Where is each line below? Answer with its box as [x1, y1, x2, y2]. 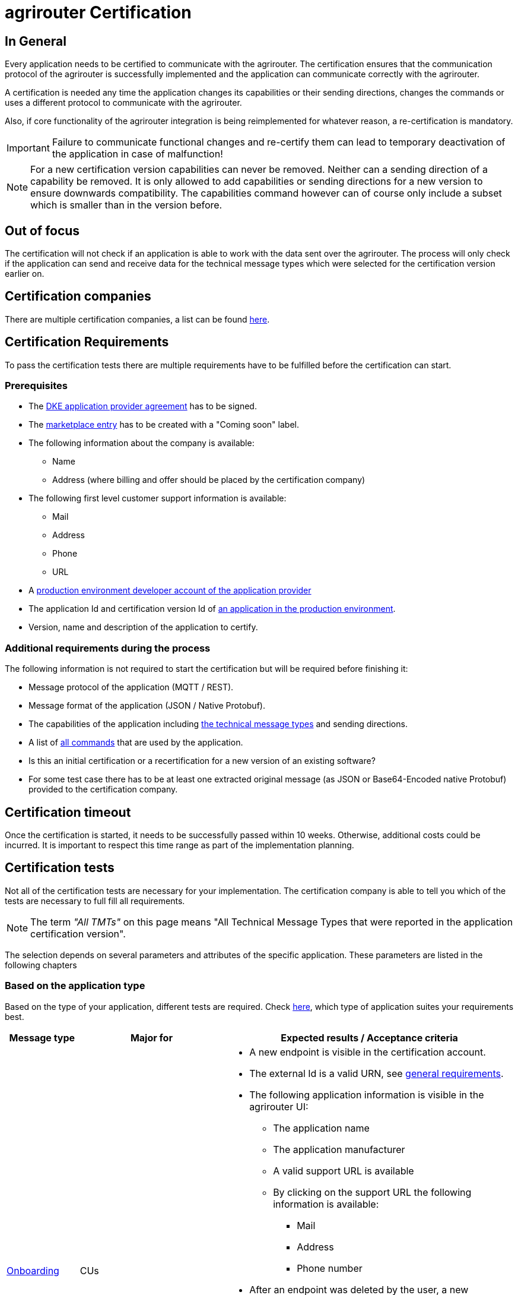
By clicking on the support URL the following [273, 1186, 472, 1198]
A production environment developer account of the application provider [28, 585, 312, 596]
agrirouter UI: [249, 1100, 309, 1113]
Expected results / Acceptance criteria [281, 1031, 458, 1044]
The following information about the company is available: [28, 438, 255, 448]
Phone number [297, 1262, 363, 1274]
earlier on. [5, 269, 45, 279]
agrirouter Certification [5, 2, 192, 23]
